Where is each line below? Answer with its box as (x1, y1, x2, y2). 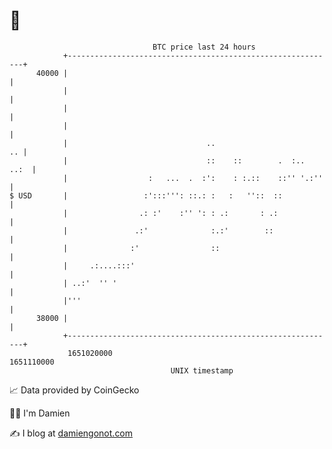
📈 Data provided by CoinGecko (9, 384, 140, 396)
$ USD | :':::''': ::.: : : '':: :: (9, 190, 283, 201)
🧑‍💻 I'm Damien (9, 407, 71, 419)
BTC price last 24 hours (152, 42, 256, 52)
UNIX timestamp (170, 365, 234, 376)
